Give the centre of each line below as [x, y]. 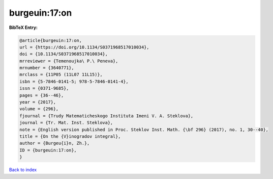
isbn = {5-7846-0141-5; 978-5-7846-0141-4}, [74, 81]
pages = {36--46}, [42, 95]
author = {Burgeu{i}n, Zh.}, [55, 143]
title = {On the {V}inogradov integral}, [70, 137]
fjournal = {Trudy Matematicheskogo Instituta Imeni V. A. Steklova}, [106, 116]
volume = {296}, [39, 109]
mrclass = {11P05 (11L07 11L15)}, [61, 75]
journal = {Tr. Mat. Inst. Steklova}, [66, 123]
